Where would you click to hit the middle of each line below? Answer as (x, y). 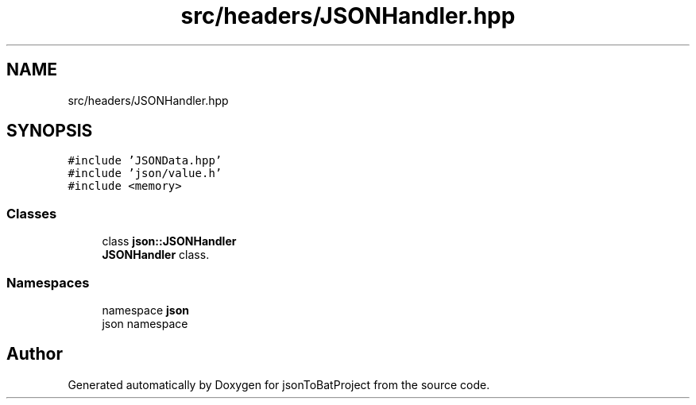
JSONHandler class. (156, 255)
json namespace (145, 323)
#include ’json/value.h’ (145, 174)
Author (35, 354)
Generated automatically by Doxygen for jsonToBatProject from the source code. (279, 384)
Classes (32, 213)
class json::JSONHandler (169, 241)
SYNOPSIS (50, 131)
